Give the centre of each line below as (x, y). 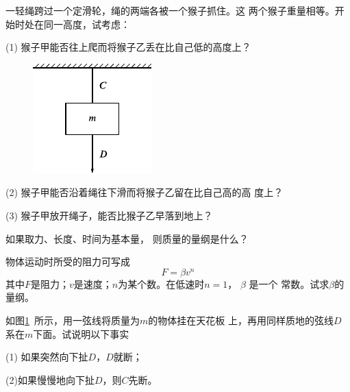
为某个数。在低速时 (161, 283)
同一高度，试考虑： (87, 24)
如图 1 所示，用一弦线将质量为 (73, 320)
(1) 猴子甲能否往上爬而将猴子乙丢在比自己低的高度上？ (128, 47)
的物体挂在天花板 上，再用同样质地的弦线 (241, 320)
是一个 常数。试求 (289, 283)
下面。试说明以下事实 (81, 333)
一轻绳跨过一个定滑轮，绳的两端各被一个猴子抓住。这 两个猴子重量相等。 (170, 10)
